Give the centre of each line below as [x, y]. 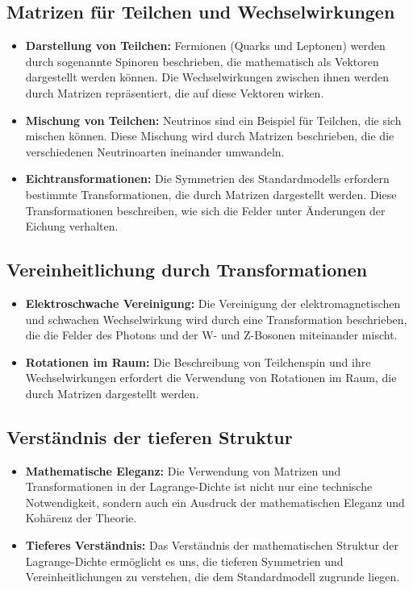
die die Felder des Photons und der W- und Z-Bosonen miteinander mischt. [211, 335]
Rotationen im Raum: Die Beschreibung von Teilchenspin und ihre [198, 361]
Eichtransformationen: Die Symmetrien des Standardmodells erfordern [207, 179]
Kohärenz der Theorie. [81, 518]
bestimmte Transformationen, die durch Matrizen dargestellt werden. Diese [211, 194]
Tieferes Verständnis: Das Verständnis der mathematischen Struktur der [212, 545]
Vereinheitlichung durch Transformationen [187, 270]
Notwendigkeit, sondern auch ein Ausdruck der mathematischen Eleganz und [215, 502]
